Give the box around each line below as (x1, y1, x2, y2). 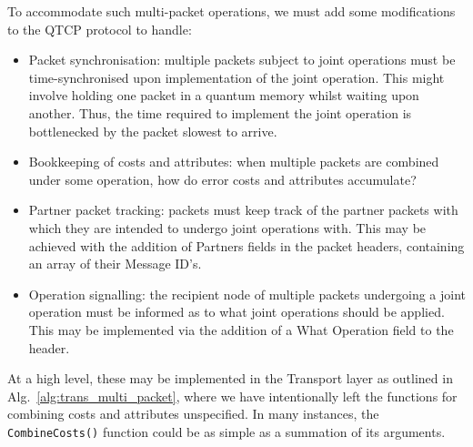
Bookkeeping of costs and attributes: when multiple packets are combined (28, 152, 439, 171)
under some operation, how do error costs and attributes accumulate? (28, 169, 417, 188)
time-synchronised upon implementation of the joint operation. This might (28, 67, 445, 86)
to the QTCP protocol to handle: (7, 19, 192, 38)
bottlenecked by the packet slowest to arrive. (28, 121, 277, 140)
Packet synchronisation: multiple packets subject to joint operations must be (28, 50, 456, 69)
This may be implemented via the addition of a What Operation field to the (28, 320, 454, 339)
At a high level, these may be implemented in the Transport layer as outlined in (7, 369, 453, 388)
